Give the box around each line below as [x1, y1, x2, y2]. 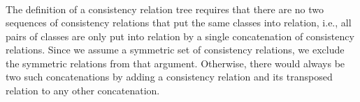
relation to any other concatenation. [6, 83, 160, 98]
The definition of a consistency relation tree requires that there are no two [6, 1, 324, 16]
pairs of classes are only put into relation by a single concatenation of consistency [6, 28, 354, 43]
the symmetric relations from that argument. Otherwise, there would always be [6, 56, 345, 70]
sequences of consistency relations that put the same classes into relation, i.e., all [6, 15, 352, 30]
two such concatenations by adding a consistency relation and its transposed [6, 69, 333, 84]
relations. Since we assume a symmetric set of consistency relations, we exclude [6, 42, 345, 57]
